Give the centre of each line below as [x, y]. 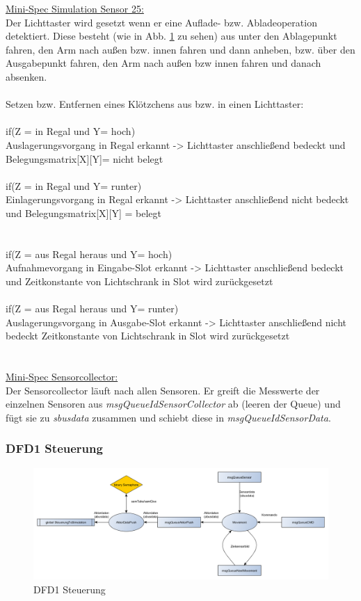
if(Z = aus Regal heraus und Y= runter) [92, 308]
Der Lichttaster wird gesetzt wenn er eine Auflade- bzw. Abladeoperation [161, 22]
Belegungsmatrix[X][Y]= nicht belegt [85, 158]
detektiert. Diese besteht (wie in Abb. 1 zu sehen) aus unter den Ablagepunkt [171, 36]
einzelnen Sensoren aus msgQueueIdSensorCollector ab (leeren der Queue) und [173, 404]
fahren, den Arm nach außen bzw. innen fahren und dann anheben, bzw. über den [180, 49]
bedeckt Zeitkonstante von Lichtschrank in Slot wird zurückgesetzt [148, 336]
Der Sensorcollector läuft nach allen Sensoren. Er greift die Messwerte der [163, 390]
